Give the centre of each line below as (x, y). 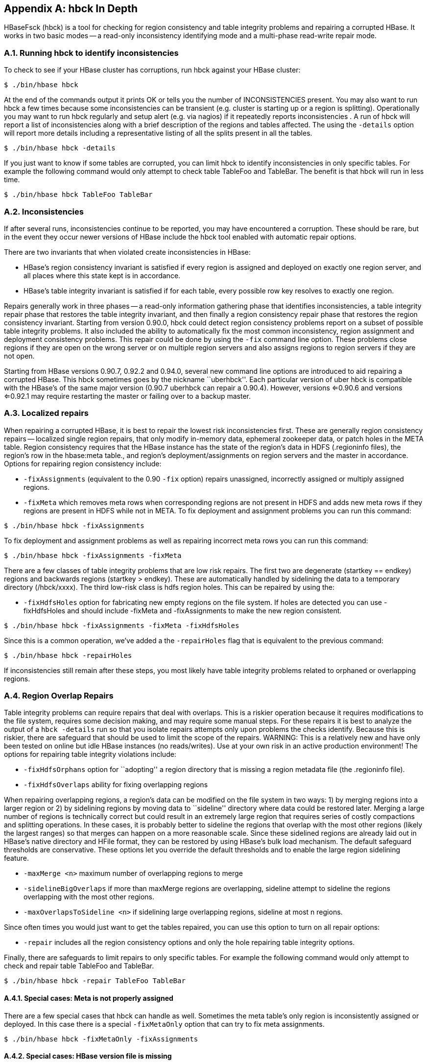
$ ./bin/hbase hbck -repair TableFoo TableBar (95, 981)
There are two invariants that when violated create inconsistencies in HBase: (127, 252)
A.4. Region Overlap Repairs (59, 696)
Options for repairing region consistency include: (83, 463)
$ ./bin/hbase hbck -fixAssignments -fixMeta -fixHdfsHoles (122, 625)
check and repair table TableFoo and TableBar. (79, 966)
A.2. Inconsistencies (44, 211)
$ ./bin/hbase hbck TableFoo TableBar (78, 195)
